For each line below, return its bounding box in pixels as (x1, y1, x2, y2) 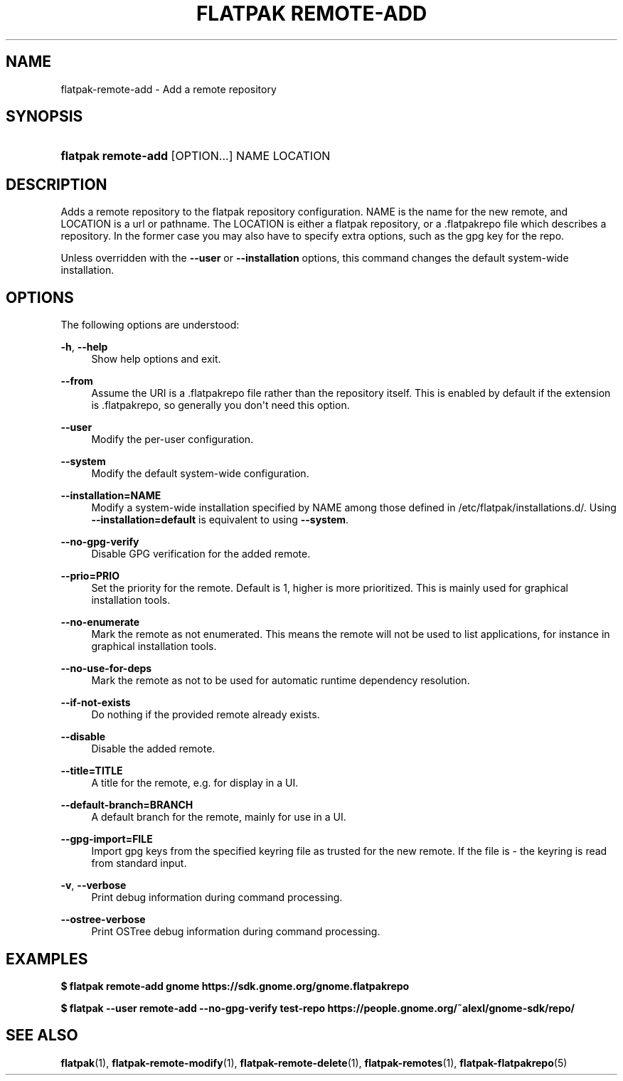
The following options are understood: (60, 319, 240, 331)
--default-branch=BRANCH (60, 799, 193, 811)
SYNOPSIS (6, 107, 83, 126)
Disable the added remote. (91, 742, 215, 755)
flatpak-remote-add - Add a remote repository (60, 82, 277, 95)
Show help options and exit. (91, 353, 221, 366)
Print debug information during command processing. (91, 891, 343, 904)
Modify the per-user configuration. (91, 433, 254, 446)
